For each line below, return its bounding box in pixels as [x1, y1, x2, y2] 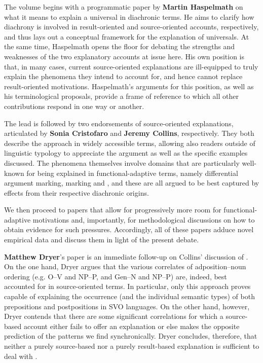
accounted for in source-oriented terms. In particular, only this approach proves [4, 281, 251, 292]
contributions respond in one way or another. [4, 100, 144, 111]
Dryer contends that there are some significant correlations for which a [4, 311, 223, 321]
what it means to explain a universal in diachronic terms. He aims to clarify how [4, 11, 254, 22]
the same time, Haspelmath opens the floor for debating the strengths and [4, 41, 235, 52]
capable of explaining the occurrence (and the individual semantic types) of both [4, 291, 255, 302]
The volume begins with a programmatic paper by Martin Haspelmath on [4, 2, 243, 12]
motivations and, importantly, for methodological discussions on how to [32, 214, 255, 225]
